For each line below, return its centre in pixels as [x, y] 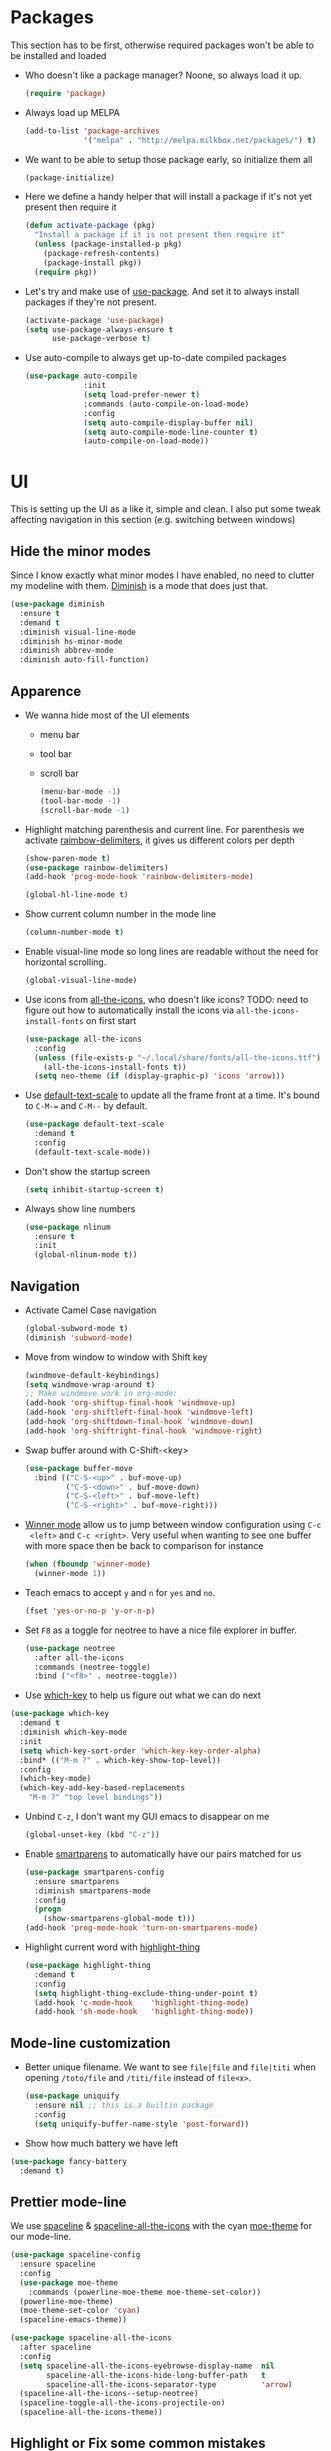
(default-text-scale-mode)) [93, 1152]
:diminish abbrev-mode [66, 651]
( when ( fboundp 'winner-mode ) [88, 1564]
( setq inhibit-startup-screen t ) [94, 1189]
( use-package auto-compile [81, 376]
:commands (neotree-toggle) [93, 1667]
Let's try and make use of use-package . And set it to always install [162, 291]
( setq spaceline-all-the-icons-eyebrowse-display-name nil [147, 2366]
